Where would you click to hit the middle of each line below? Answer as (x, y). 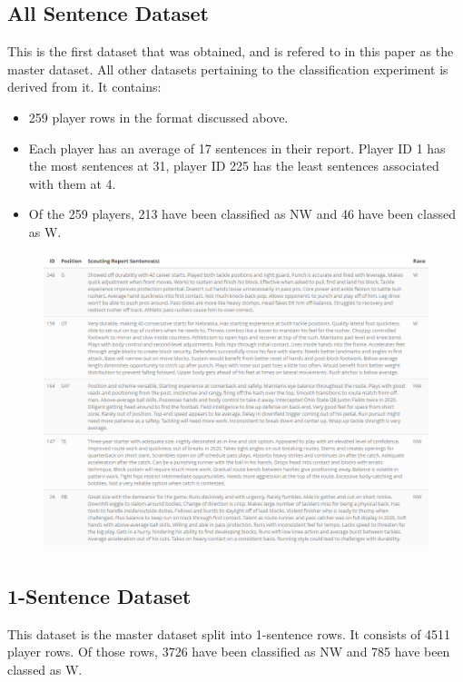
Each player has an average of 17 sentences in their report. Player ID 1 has (237, 148)
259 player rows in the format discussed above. (158, 117)
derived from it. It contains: (84, 87)
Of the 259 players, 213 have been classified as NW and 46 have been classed (242, 214)
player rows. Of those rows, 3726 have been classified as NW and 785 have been (229, 652)
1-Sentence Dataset (99, 595)
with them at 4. (72, 183)
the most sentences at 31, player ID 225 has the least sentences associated (234, 166)
